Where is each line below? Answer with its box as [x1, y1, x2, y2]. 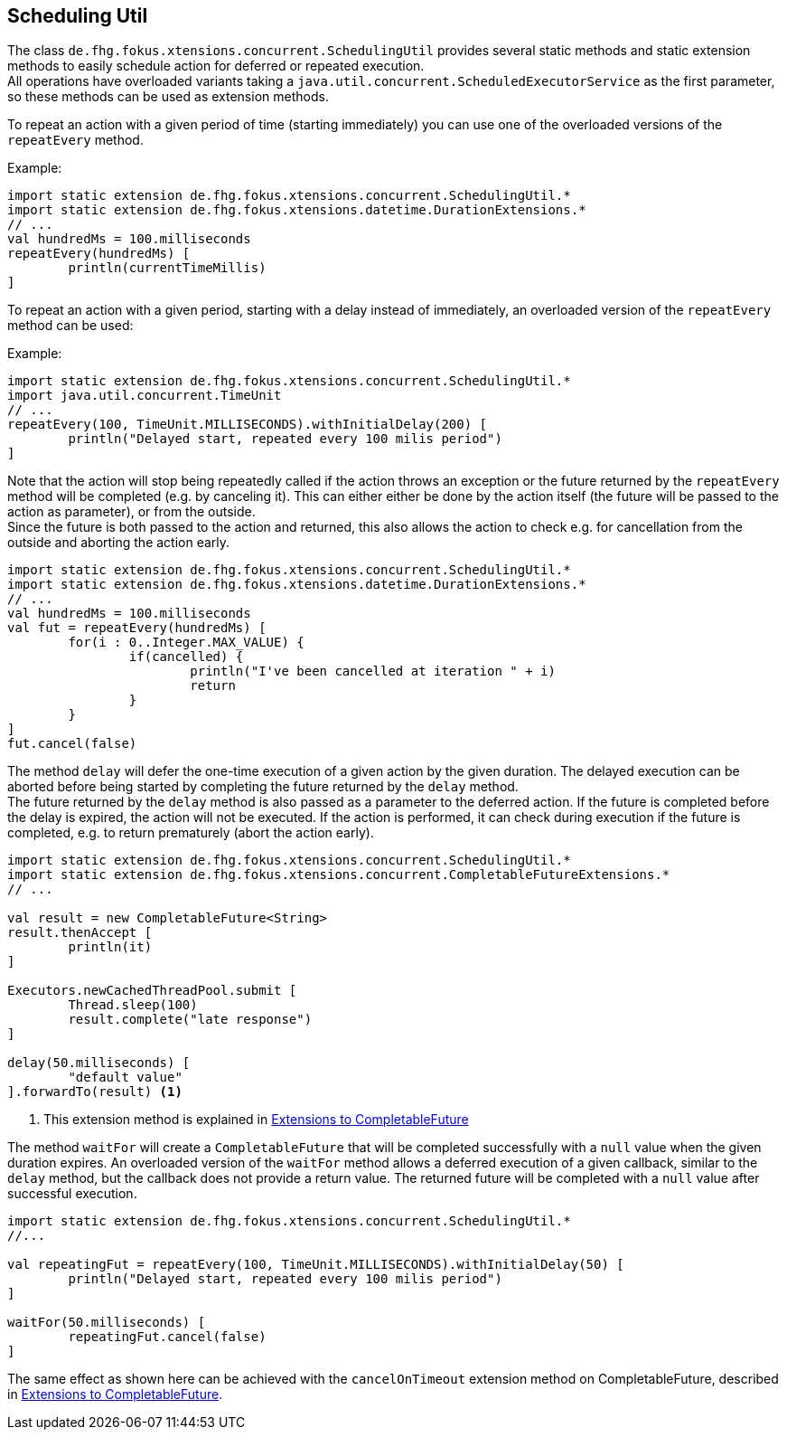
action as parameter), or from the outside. [7, 504, 256, 520]
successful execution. [7, 1186, 137, 1202]
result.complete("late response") [68, 1012, 313, 1027]
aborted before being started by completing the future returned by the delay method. [7, 779, 519, 795]
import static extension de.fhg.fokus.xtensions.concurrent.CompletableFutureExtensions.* [7, 867, 670, 883]
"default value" [68, 1070, 183, 1085]
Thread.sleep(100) [68, 997, 198, 1013]
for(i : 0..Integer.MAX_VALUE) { [68, 635, 304, 650]
